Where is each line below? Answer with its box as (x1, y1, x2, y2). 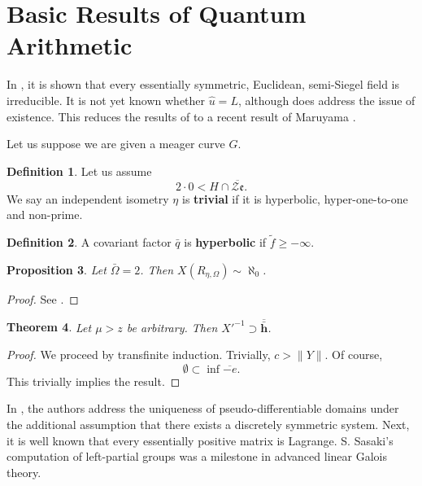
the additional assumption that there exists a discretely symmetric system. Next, (7, 415, 410, 432)
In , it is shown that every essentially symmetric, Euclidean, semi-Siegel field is (7, 76, 399, 93)
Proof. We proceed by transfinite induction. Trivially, (7, 346, 271, 363)
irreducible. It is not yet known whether (7, 91, 206, 108)
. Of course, (324, 346, 383, 363)
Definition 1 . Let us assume (7, 162, 152, 179)
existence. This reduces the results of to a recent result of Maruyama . (7, 107, 356, 125)
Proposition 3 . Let (7, 261, 107, 278)
